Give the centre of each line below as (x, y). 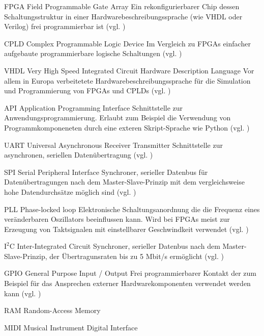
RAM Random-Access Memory (52, 310)
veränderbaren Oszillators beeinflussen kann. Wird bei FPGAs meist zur (117, 219)
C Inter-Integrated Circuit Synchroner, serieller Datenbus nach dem (115, 246)
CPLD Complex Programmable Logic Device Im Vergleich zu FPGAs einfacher (127, 43)
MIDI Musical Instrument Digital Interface (71, 327)
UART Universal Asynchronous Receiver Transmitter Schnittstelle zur (113, 145)
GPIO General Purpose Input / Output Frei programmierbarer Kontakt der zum (130, 273)
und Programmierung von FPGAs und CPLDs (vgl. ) (87, 91)
